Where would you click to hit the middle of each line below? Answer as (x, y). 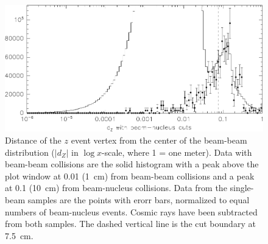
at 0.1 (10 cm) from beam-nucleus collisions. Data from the (116, 188)
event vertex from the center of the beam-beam (159, 140)
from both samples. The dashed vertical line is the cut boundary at (130, 224)
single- (242, 188)
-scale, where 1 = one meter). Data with (177, 152)
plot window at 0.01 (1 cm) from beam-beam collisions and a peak (130, 176)
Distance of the (33, 140)
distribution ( (30, 152)
